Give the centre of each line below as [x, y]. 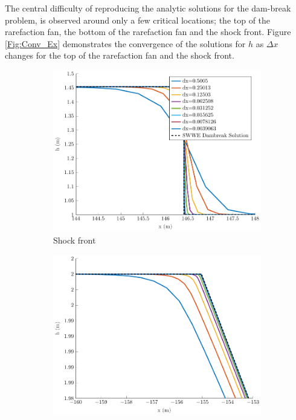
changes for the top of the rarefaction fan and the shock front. [120, 55]
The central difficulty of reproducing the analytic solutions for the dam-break [148, 8]
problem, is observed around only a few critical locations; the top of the [138, 20]
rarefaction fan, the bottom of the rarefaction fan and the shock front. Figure [148, 32]
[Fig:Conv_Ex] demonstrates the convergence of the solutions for [125, 43]
